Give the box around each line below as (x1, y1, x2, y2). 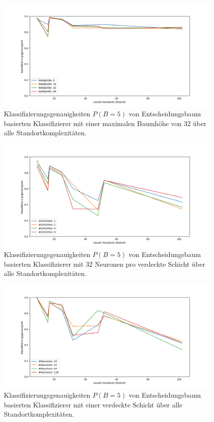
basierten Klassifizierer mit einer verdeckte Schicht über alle (4, 399, 182, 409)
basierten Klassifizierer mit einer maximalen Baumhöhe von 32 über (4, 118, 207, 128)
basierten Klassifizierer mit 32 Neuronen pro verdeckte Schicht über (4, 258, 205, 269)
